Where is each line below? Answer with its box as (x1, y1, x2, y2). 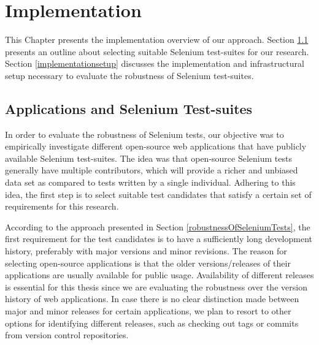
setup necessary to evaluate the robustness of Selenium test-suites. (5, 69, 254, 82)
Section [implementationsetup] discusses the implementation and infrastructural (5, 57, 304, 70)
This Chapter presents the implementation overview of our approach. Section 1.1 (5, 33, 309, 46)
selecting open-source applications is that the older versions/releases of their (5, 256, 291, 269)
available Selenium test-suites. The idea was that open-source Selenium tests (5, 151, 292, 164)
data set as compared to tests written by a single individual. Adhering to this (5, 176, 296, 189)
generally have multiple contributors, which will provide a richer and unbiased (5, 164, 298, 176)
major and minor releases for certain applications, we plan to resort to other (5, 305, 291, 317)
